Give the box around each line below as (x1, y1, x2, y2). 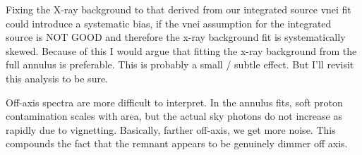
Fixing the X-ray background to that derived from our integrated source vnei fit (6, 2, 351, 16)
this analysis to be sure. (6, 70, 109, 85)
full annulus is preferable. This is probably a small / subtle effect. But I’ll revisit (6, 57, 354, 72)
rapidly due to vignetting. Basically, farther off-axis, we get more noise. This (6, 122, 336, 137)
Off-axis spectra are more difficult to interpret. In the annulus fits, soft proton (6, 94, 343, 109)
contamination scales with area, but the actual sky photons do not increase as (6, 108, 342, 123)
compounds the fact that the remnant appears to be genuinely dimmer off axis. (6, 136, 348, 151)
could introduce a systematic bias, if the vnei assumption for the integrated (6, 15, 332, 30)
